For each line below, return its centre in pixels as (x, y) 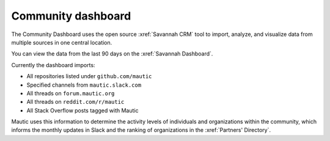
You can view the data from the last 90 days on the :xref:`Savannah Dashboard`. (112, 54)
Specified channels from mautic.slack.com (84, 85)
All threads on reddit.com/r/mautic (75, 102)
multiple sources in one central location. (62, 42)
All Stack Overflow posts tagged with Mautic (82, 110)
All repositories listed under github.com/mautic (89, 76)
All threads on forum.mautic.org (71, 93)
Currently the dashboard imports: (53, 65)
